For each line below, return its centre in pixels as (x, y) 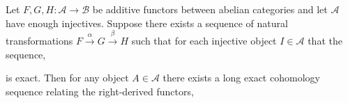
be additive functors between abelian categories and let (210, 9)
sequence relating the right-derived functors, (100, 91)
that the (325, 40)
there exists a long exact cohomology (241, 78)
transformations (39, 40)
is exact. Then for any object (67, 78)
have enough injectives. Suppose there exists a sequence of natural (147, 23)
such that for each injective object (204, 40)
